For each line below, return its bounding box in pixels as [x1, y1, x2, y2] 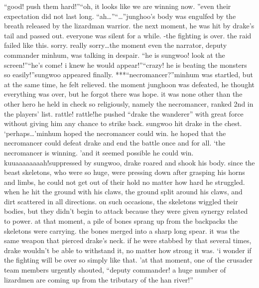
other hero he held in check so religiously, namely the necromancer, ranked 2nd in [4, 98, 254, 109]
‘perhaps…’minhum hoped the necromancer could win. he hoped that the [4, 128, 226, 138]
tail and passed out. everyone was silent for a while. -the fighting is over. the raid [4, 30, 252, 40]
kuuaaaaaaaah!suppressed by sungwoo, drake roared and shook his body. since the [4, 157, 255, 167]
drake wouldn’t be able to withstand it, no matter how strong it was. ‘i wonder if [4, 245, 252, 255]
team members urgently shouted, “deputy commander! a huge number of [4, 265, 226, 275]
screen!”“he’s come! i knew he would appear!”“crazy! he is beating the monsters [4, 59, 247, 70]
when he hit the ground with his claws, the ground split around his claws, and [4, 186, 243, 197]
